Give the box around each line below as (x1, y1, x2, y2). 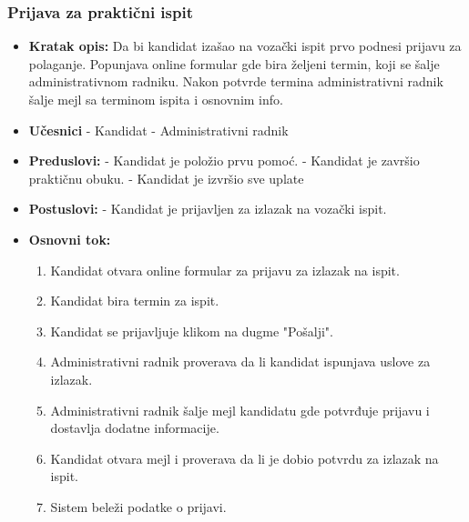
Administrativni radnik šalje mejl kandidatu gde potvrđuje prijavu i (50, 400, 430, 419)
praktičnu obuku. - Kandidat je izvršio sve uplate (28, 168, 304, 187)
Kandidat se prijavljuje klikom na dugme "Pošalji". (50, 321, 333, 340)
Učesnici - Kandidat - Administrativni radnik (28, 120, 289, 139)
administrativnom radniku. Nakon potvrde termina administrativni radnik (28, 72, 444, 91)
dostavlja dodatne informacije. (50, 418, 219, 437)
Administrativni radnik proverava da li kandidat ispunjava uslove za (50, 352, 431, 371)
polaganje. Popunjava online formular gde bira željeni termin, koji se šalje (28, 54, 440, 73)
